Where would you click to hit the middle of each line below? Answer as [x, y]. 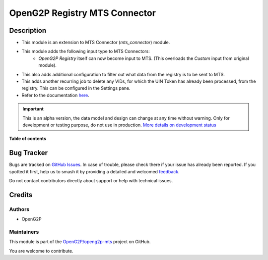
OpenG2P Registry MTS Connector [83, 13]
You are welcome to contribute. [41, 251]
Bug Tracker [29, 153]
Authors [19, 209]
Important [33, 109]
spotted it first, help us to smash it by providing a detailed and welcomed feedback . [94, 171]
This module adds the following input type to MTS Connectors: [86, 52]
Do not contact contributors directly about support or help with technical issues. [91, 181]
